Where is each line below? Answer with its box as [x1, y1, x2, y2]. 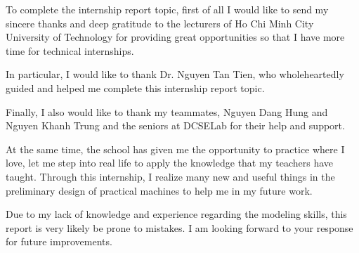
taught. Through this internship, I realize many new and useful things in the [6, 169, 335, 183]
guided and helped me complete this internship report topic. [6, 80, 265, 95]
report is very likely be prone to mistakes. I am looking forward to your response [6, 220, 353, 235]
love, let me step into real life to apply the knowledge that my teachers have [6, 155, 334, 170]
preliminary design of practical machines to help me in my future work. [6, 183, 313, 197]
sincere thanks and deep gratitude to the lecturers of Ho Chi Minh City [6, 15, 314, 30]
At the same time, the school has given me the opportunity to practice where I [6, 141, 345, 156]
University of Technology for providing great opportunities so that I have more [6, 30, 345, 44]
